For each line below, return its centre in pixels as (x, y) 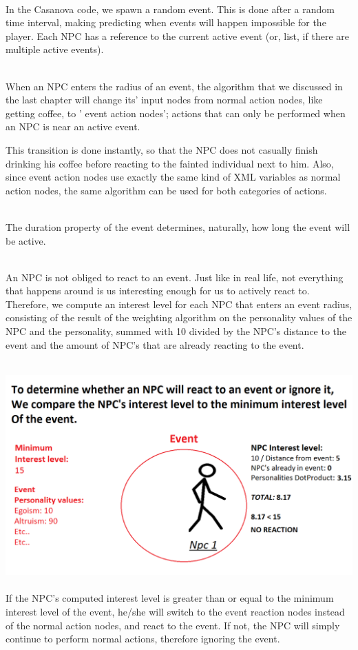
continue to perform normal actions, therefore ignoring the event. (143, 639)
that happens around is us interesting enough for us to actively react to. (158, 291)
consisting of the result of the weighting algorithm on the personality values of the (179, 317)
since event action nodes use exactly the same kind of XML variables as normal (173, 177)
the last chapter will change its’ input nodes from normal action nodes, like (164, 100)
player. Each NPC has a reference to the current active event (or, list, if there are (177, 35)
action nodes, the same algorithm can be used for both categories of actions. (166, 190)
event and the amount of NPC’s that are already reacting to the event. (155, 344)
